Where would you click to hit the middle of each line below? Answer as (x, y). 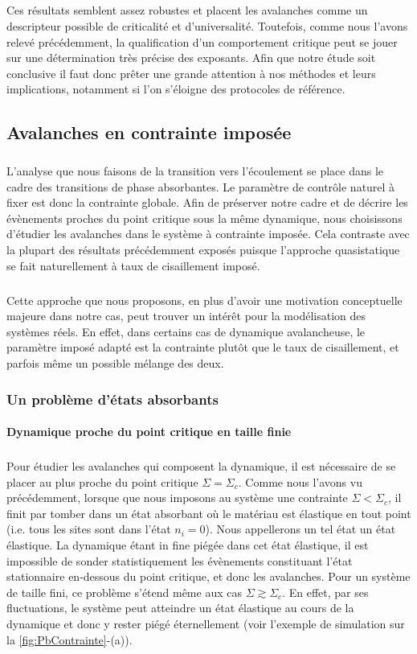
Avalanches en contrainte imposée (149, 132)
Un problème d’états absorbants (112, 399)
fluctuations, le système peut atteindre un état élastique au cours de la (180, 608)
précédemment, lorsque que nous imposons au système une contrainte (177, 498)
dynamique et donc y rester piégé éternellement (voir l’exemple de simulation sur (206, 623)
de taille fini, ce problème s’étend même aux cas (124, 592)
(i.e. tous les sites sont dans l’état (89, 529)
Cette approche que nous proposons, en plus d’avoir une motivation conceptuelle (204, 300)
